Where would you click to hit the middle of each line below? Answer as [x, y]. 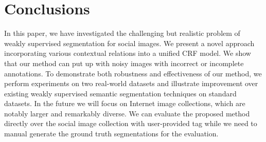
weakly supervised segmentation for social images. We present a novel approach [129, 43]
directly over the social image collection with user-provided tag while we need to [131, 123]
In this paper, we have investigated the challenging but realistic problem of [122, 33]
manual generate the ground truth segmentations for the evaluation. [111, 134]
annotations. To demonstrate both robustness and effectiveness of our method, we [133, 73]
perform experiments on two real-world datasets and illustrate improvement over [131, 83]
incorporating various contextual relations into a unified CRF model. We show [128, 53]
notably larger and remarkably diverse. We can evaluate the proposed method [127, 113]
